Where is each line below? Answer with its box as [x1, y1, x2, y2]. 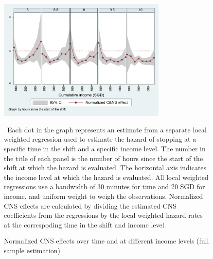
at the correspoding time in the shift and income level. [4, 219, 166, 229]
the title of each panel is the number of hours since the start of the [4, 153, 203, 163]
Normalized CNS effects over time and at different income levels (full [4, 236, 209, 246]
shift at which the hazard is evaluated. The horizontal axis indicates [4, 162, 207, 173]
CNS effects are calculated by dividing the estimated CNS [4, 200, 177, 210]
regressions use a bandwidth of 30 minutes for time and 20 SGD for [4, 181, 205, 192]
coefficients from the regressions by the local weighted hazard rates [4, 210, 203, 220]
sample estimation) [4, 245, 61, 255]
